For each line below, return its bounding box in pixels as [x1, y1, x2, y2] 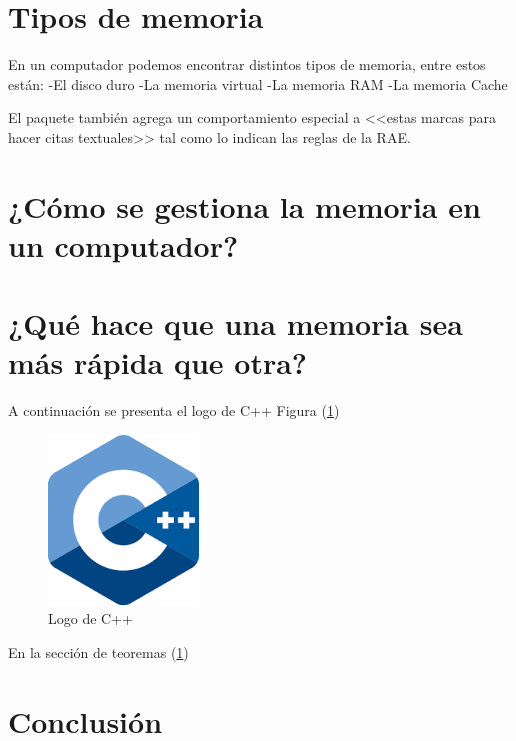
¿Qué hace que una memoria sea [8, 303, 463, 344]
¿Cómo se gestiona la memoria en [8, 185, 481, 226]
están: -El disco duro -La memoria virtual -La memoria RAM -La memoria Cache [8, 73, 508, 94]
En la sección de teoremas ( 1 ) [8, 641, 189, 662]
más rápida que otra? [8, 342, 308, 383]
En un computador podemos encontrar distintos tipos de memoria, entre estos [8, 54, 486, 75]
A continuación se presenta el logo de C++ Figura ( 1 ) [8, 400, 340, 421]
